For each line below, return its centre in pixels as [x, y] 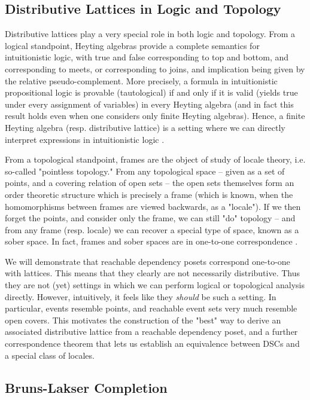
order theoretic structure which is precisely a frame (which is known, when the [149, 194]
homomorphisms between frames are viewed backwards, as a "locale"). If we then [153, 206]
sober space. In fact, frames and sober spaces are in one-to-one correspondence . [151, 241]
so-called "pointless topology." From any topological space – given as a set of [145, 171]
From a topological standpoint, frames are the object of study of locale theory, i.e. [155, 159]
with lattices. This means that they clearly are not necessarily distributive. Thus [153, 273]
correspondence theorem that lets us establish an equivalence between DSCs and [152, 343]
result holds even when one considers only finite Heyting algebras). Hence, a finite [155, 116]
